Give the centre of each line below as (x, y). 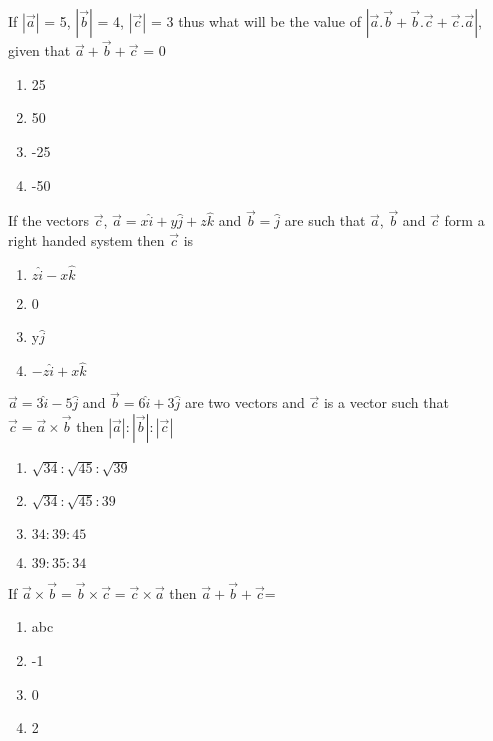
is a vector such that (386, 402)
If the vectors (48, 220)
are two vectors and (244, 402)
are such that (325, 220)
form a (464, 220)
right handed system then (86, 240)
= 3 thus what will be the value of (255, 21)
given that (39, 50)
